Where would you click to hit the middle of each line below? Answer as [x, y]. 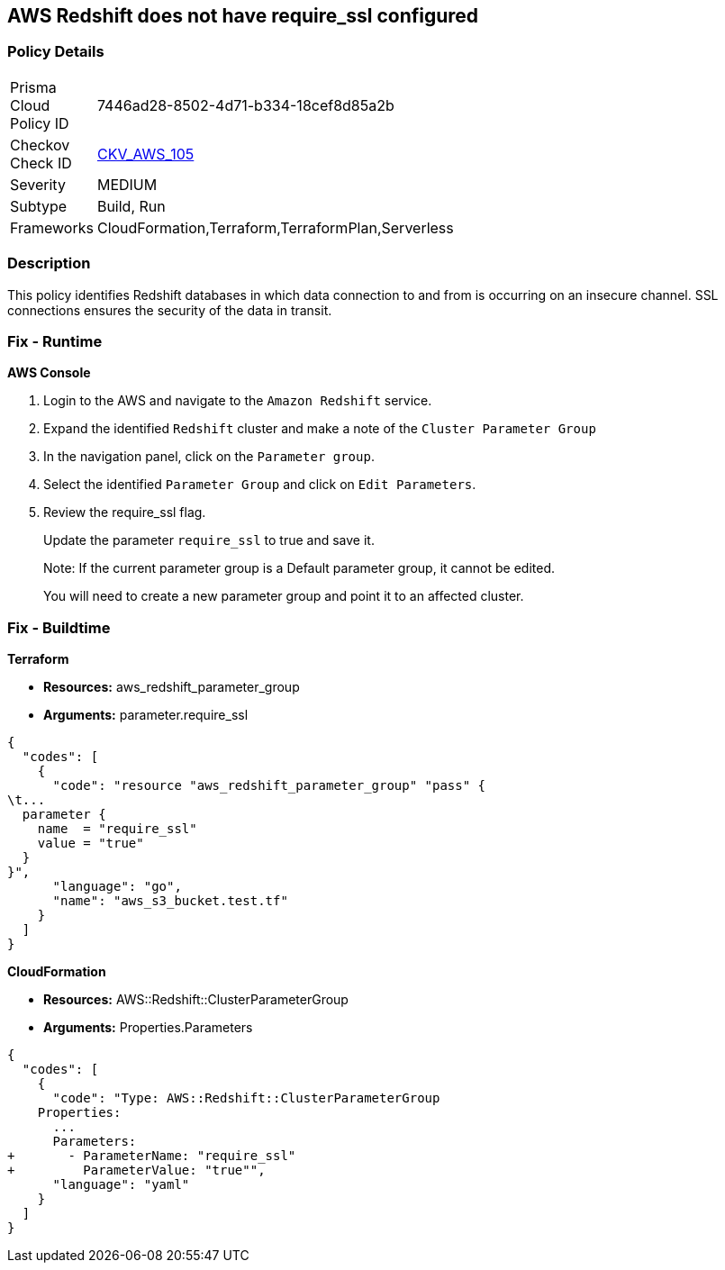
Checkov [40, 145]
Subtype [39, 206]
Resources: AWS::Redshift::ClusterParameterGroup [196, 1000]
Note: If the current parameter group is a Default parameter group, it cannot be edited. [299, 568]
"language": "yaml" [121, 1185]
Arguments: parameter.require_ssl [146, 715]
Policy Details [56, 52]
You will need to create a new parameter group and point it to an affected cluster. [284, 596]
